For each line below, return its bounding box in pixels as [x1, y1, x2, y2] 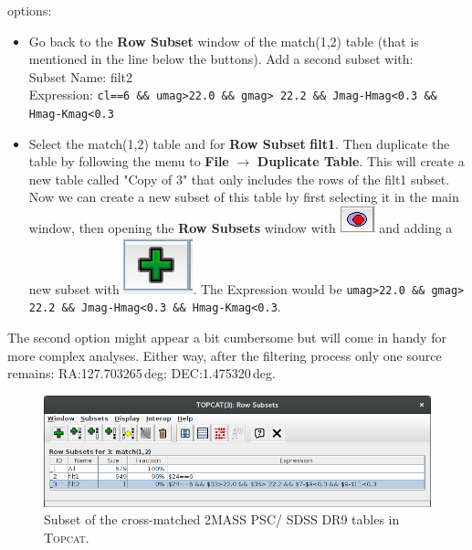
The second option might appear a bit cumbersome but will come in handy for [7, 327, 446, 346]
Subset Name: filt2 [28, 67, 133, 86]
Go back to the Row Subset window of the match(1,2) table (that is [28, 31, 419, 50]
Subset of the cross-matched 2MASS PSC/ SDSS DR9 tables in [44, 510, 400, 529]
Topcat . [44, 528, 89, 547]
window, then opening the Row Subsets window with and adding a [28, 218, 453, 238]
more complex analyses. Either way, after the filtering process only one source [7, 345, 442, 365]
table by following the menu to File [28, 152, 229, 171]
